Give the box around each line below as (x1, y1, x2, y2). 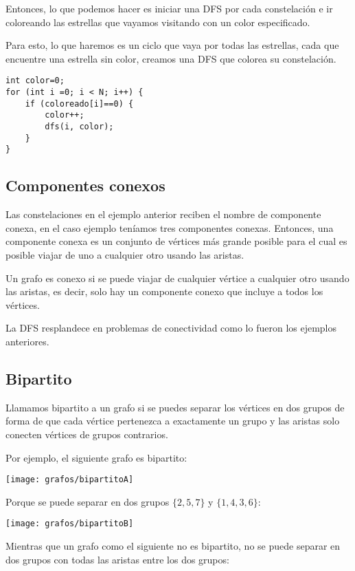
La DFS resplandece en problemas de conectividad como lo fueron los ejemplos (5, 321, 337, 335)
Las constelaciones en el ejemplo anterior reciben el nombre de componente (5, 207, 321, 222)
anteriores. (5, 334, 49, 348)
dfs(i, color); (45, 122, 114, 131)
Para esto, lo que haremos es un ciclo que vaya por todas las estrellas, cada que (5, 38, 339, 52)
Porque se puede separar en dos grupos (5, 494, 170, 508)
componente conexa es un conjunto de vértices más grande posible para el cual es (5, 234, 347, 248)
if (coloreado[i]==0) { (25, 98, 134, 109)
